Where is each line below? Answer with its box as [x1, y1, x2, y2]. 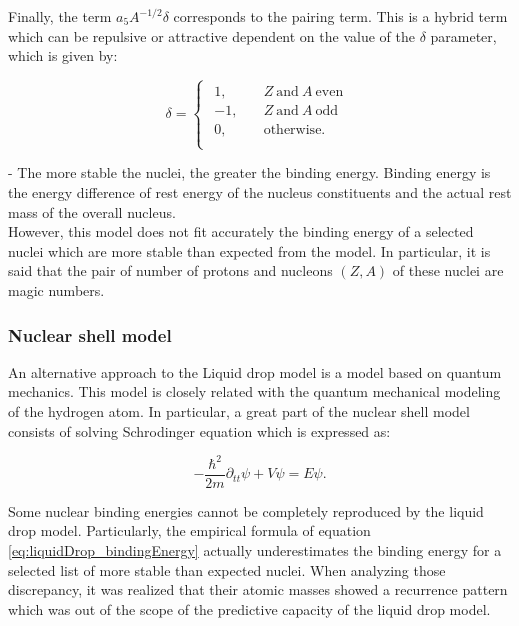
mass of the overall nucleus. [8, 201, 176, 222]
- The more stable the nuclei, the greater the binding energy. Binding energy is [8, 162, 491, 183]
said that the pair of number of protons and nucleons [8, 260, 333, 281]
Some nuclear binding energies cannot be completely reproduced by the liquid [8, 500, 484, 521]
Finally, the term [8, 6, 112, 26]
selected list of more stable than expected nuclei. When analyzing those [8, 559, 446, 580]
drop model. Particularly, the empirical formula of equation [8, 520, 371, 541]
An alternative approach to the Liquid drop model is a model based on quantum [8, 361, 502, 382]
